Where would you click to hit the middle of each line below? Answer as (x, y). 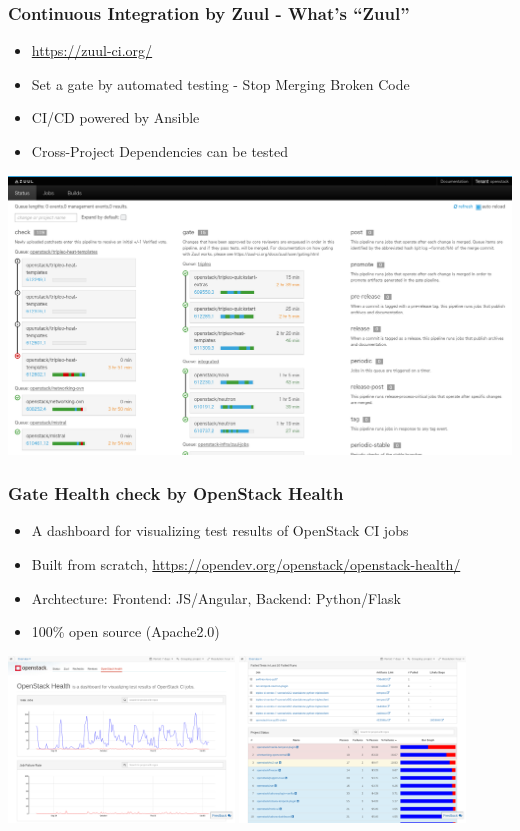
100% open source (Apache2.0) (125, 631)
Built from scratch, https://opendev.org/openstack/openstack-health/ (246, 564)
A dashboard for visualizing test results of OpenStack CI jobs (220, 530)
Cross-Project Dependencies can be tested (160, 151)
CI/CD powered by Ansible (115, 117)
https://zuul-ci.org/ (92, 50)
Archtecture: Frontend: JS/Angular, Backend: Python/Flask (216, 597)
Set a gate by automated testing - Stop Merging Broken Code (220, 83)
